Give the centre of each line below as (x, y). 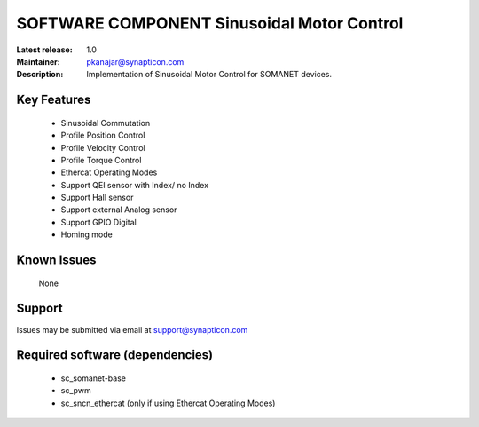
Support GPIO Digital (98, 222)
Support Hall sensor (97, 198)
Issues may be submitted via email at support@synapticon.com (132, 329)
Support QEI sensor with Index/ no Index (134, 185)
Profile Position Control (103, 135)
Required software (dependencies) (115, 355)
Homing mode (86, 234)
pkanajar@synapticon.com (135, 61)
